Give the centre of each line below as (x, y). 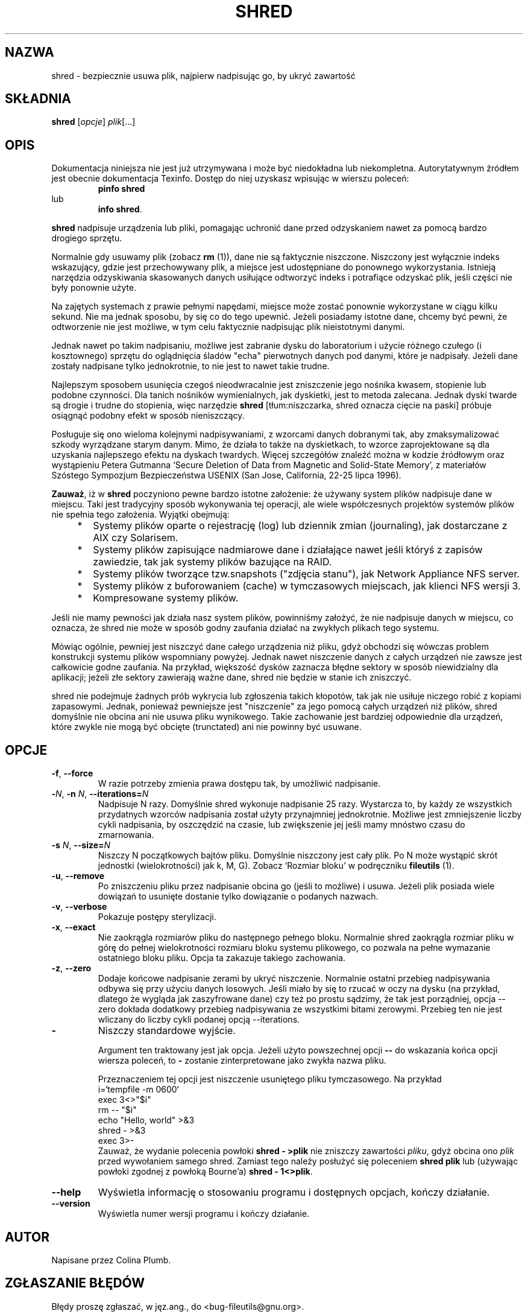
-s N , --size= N (81, 845)
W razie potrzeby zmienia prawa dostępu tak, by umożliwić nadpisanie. (239, 784)
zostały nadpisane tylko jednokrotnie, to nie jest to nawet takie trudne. (190, 366)
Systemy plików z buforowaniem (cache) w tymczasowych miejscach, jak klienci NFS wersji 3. (307, 586)
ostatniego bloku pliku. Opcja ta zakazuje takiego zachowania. (222, 958)
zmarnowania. (126, 835)
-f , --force (72, 773)
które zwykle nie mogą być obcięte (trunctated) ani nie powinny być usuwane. (206, 727)
